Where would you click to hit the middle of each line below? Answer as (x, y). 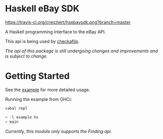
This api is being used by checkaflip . (42, 41)
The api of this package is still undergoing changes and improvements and (81, 51)
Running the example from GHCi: (39, 99)
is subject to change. (26, 56)
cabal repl (16, 108)
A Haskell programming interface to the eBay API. (56, 32)
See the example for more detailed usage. (48, 90)
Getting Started (38, 76)
